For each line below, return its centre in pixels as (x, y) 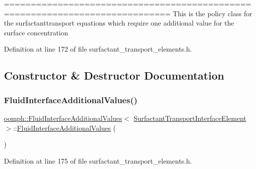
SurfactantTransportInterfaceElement (190, 118)
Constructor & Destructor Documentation (114, 75)
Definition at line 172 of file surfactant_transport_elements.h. (98, 49)
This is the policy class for (213, 13)
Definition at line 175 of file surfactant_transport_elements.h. (98, 160)
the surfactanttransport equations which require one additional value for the (119, 23)
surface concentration (36, 32)
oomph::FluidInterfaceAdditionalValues (63, 118)
